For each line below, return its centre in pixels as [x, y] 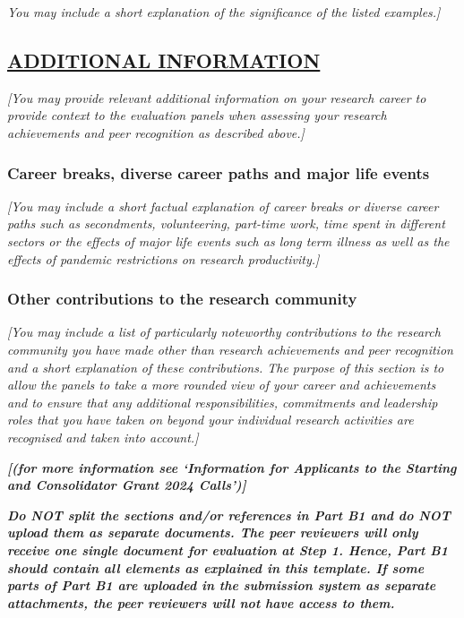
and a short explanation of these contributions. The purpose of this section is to [226, 367]
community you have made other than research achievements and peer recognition [230, 349]
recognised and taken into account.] [103, 437]
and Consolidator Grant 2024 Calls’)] [127, 485]
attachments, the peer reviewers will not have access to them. [201, 602]
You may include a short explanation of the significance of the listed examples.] [224, 12]
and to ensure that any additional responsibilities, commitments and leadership [223, 402]
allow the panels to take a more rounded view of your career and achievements [222, 385]
